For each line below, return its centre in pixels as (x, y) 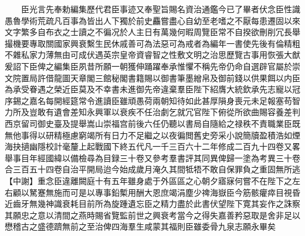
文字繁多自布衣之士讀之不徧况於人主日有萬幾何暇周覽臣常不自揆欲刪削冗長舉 (152, 32)
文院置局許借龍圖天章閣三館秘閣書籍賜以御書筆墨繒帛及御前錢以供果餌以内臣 (152, 77)
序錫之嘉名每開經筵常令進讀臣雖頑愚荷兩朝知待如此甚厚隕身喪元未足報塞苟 (148, 100)
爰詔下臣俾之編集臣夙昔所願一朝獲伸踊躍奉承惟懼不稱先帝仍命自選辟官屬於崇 (152, 66)
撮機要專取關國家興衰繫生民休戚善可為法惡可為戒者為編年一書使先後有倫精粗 (152, 43)
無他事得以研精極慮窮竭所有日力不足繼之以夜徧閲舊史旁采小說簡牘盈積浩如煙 (152, 135)
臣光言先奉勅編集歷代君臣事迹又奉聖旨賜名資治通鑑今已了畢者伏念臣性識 (160, 9)
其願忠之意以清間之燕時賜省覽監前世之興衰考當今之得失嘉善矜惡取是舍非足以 (152, 215)
